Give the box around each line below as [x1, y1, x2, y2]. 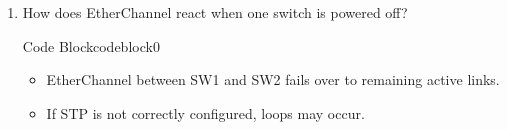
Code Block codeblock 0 [22, 35, 160, 56]
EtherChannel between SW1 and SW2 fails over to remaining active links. [46, 69, 500, 90]
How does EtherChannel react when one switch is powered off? [22, 2, 408, 22]
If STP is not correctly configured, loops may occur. [46, 102, 365, 123]
